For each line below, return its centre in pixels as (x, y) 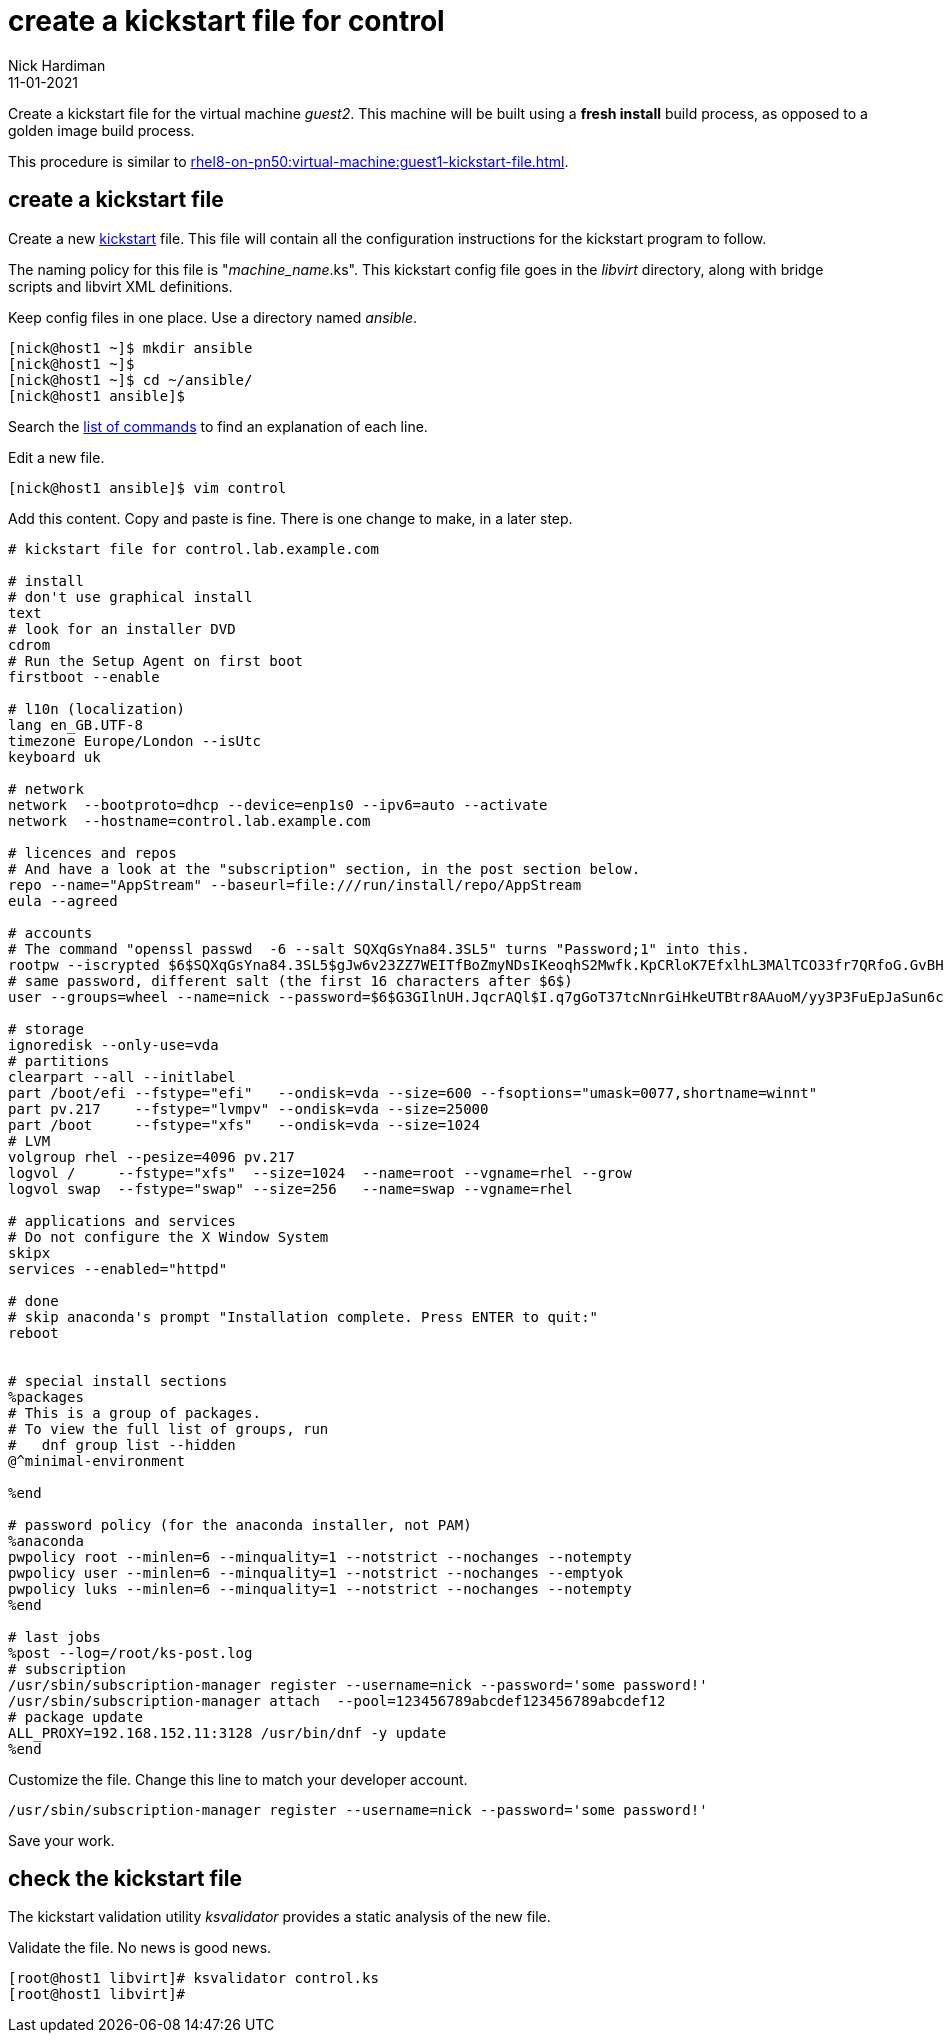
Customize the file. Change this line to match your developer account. (238, 1779)
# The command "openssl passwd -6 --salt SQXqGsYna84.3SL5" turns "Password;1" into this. (379, 948)
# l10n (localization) (97, 708)
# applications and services (122, 1220)
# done (33, 1300)
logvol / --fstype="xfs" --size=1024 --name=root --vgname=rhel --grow (320, 1172)
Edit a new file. (56, 457)
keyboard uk (54, 756)
